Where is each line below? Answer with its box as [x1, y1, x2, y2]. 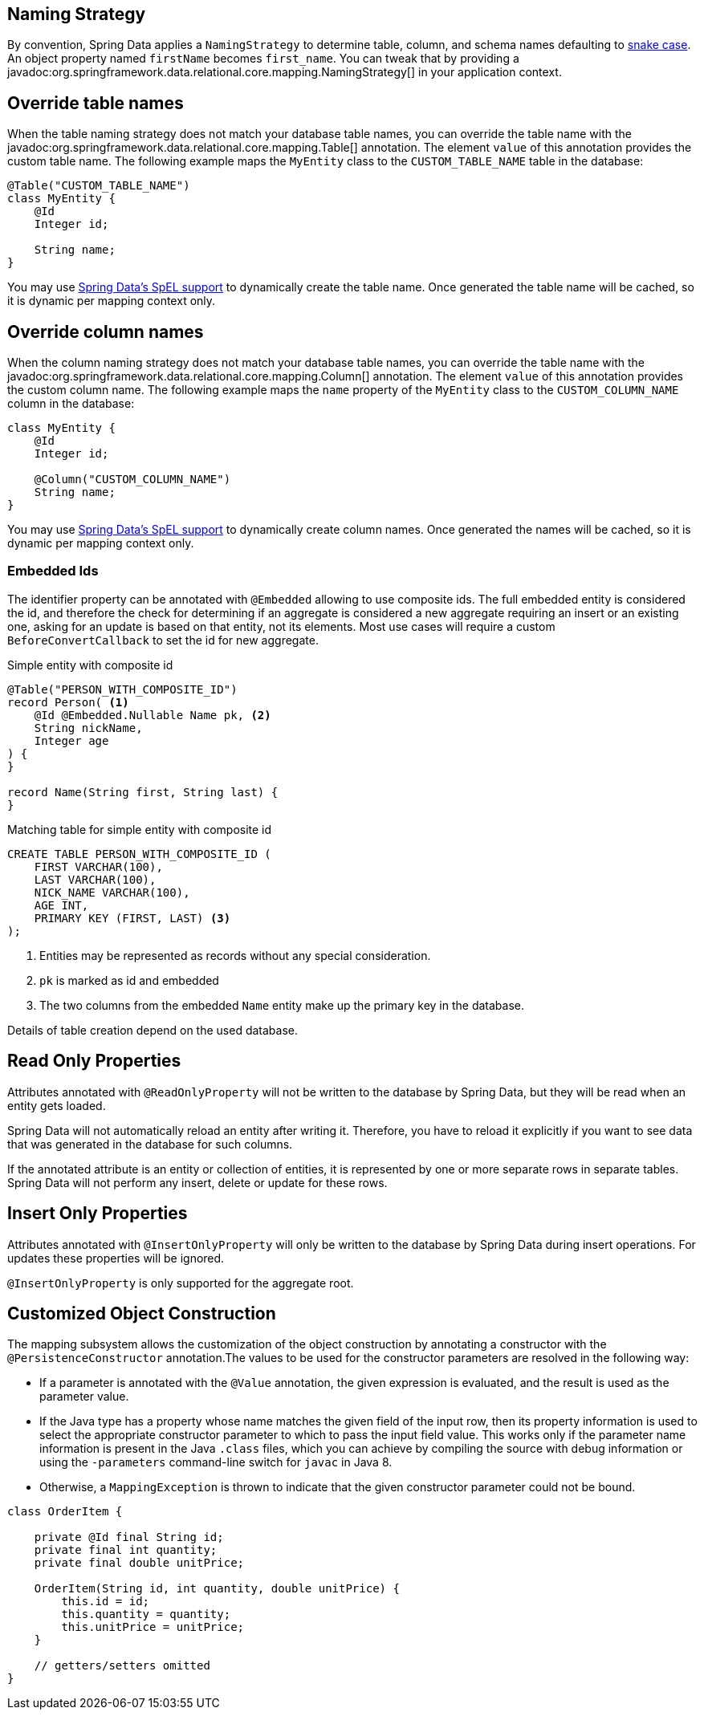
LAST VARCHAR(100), [34, 872, 157, 886]
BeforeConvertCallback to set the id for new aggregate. [7, 632, 319, 647]
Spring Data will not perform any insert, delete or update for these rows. [7, 1175, 388, 1189]
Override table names [7, 92, 184, 113]
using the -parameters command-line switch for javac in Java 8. [39, 1455, 393, 1470]
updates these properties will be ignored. [7, 1250, 225, 1265]
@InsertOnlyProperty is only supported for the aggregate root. [7, 1275, 354, 1290]
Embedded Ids [7, 563, 99, 579]
